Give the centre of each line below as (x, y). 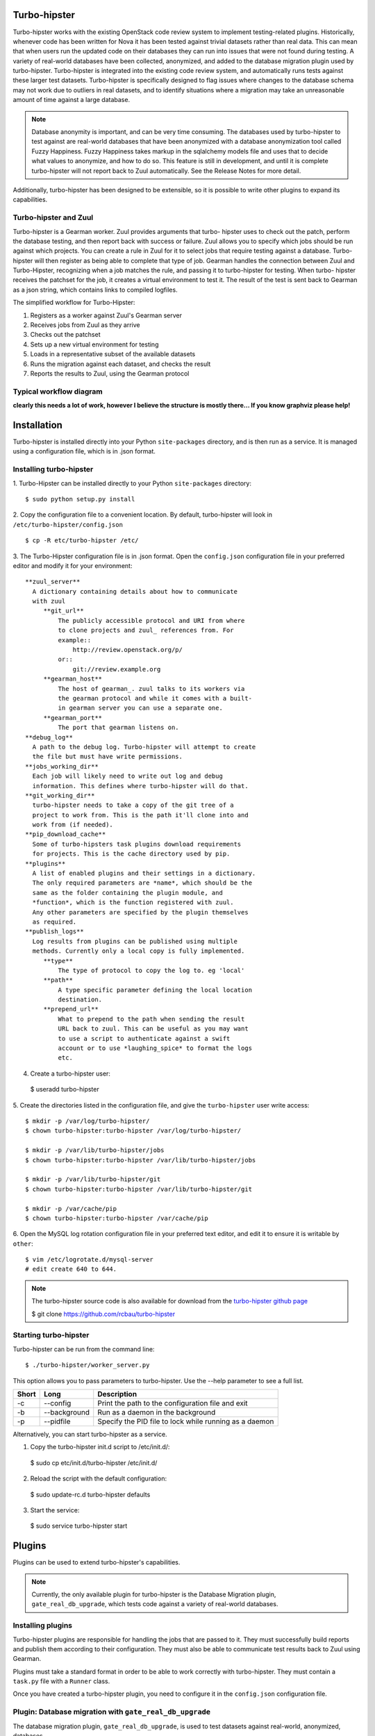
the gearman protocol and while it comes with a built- (155, 698)
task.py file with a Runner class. (61, 1681)
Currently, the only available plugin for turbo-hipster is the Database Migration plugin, (154, 1594)
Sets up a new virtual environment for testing (94, 344)
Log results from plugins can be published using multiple (135, 941)
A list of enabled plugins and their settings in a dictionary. (144, 874)
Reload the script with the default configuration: (98, 1478)
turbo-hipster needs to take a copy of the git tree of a (133, 805)
